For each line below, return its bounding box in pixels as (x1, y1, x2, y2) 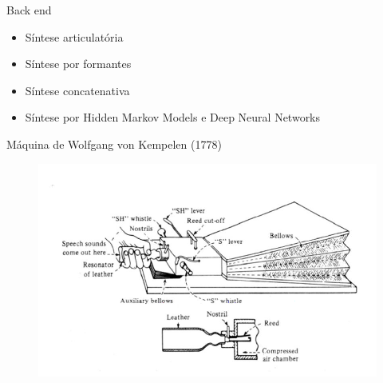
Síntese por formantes (25, 55, 132, 72)
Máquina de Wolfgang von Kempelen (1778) (6, 135, 222, 152)
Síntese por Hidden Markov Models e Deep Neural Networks (25, 109, 321, 126)
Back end (6, 2, 52, 18)
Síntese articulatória (25, 28, 124, 45)
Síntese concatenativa (25, 82, 130, 98)
